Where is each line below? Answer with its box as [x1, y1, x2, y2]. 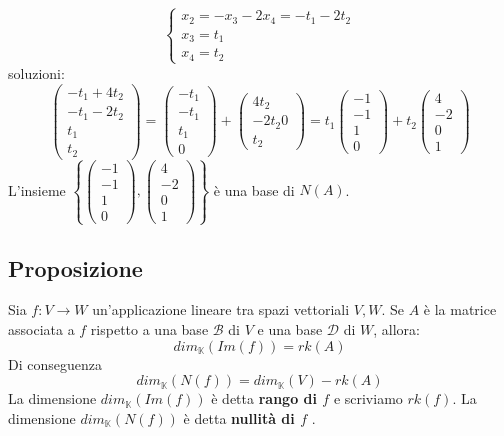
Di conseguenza [8, 353, 102, 374]
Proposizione [8, 252, 143, 283]
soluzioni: [8, 62, 65, 83]
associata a [8, 319, 75, 340]
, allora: [373, 319, 420, 340]
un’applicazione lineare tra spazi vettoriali [92, 299, 350, 320]
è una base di [213, 179, 295, 200]
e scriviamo [333, 388, 403, 409]
